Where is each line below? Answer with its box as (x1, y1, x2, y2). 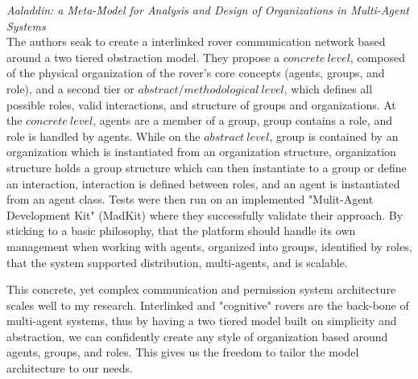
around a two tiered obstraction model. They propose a (6, 48, 280, 65)
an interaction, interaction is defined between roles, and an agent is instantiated (6, 175, 400, 192)
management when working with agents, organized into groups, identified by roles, (6, 237, 412, 254)
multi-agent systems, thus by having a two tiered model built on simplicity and (6, 312, 397, 329)
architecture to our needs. (6, 360, 133, 377)
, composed (350, 48, 405, 65)
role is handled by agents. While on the (6, 127, 201, 144)
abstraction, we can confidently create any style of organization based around (6, 328, 388, 344)
